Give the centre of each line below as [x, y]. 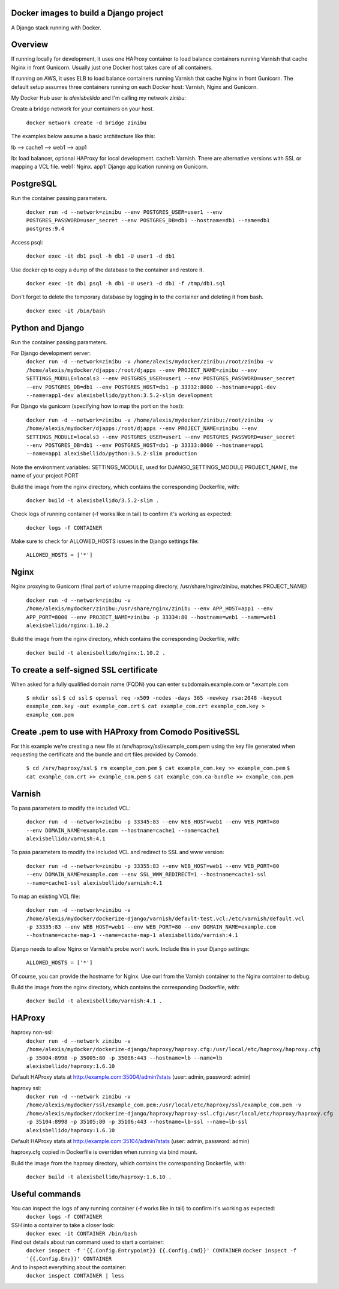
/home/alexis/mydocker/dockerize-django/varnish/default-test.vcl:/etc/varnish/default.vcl [165, 918]
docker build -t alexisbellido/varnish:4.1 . [94, 1001]
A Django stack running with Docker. [56, 28]
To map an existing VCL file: [46, 896]
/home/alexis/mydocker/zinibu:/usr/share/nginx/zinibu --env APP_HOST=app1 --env [149, 609]
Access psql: [27, 242]
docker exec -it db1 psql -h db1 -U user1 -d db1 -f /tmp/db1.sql [126, 283]
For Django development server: [51, 353]
